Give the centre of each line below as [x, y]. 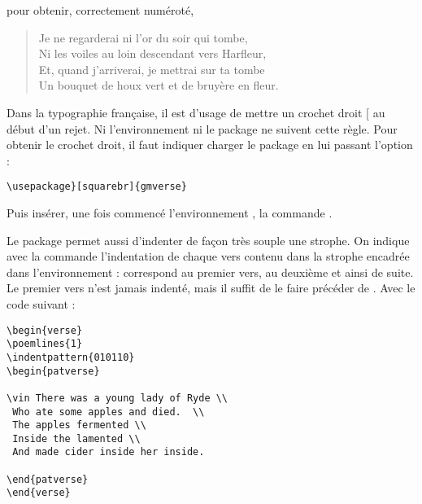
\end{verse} [39, 493]
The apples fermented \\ [79, 425]
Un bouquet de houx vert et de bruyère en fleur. [159, 85]
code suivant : [41, 303]
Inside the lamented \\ [76, 438]
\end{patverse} [48, 479]
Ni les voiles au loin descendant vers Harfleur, [152, 53]
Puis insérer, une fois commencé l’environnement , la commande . [170, 213]
